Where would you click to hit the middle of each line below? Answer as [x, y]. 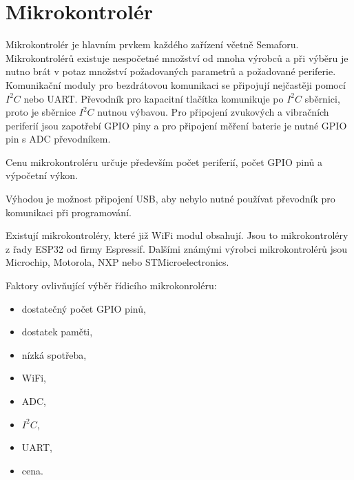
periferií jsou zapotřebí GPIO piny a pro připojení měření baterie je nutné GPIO [176, 125]
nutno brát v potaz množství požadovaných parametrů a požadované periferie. [171, 71]
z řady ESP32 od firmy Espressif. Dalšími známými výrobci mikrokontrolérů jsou [177, 248]
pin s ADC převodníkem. [58, 139]
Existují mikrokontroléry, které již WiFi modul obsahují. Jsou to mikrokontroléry [177, 235]
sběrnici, [322, 98]
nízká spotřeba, [54, 354]
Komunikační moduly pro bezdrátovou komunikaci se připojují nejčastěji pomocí [176, 84]
